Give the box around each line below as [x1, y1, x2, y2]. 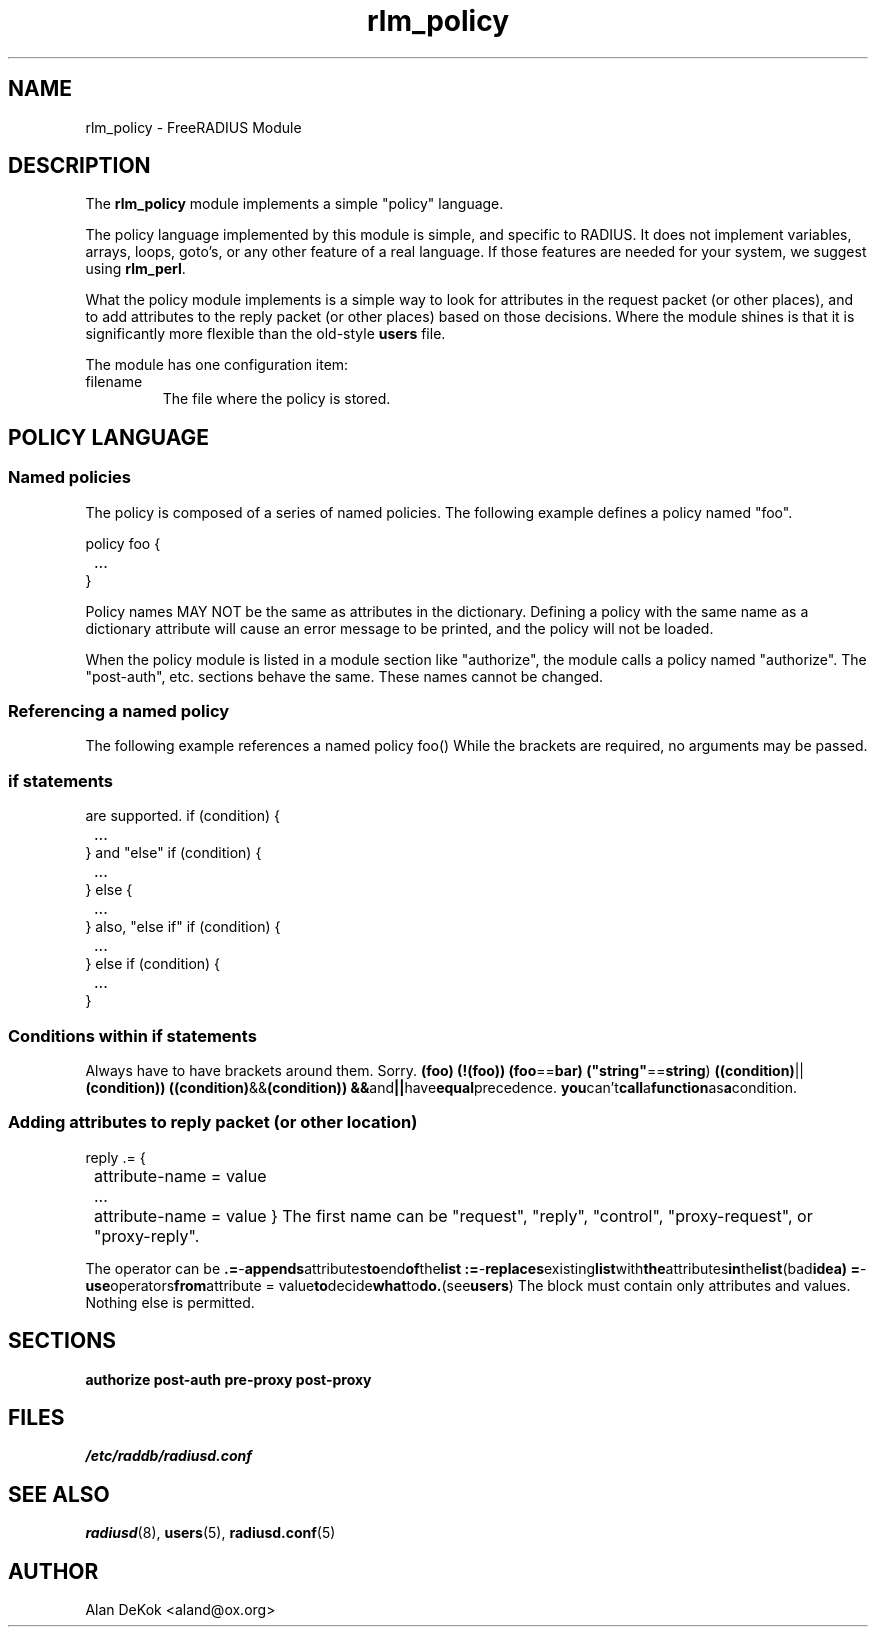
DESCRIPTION [8, 153, 151, 179]
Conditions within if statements [8, 1025, 257, 1046]
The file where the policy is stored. [162, 390, 391, 408]
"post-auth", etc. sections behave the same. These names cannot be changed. [85, 667, 604, 685]
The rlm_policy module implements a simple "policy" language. [85, 195, 504, 213]
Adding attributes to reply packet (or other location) [8, 1112, 418, 1133]
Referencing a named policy [8, 701, 230, 722]
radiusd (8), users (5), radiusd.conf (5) [85, 1524, 336, 1542]
